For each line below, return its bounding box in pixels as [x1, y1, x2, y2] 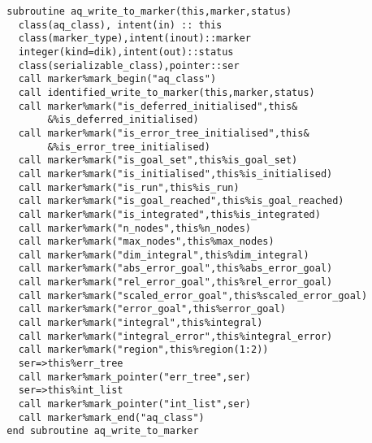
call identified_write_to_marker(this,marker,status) [18, 86, 315, 98]
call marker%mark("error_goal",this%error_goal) [18, 303, 286, 315]
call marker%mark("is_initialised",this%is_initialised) [18, 167, 333, 180]
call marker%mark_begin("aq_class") [18, 73, 217, 85]
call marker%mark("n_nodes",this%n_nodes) [18, 222, 251, 234]
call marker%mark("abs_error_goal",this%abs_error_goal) [18, 263, 333, 275]
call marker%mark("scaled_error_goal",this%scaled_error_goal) [18, 289, 368, 302]
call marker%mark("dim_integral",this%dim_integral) [18, 249, 309, 261]
